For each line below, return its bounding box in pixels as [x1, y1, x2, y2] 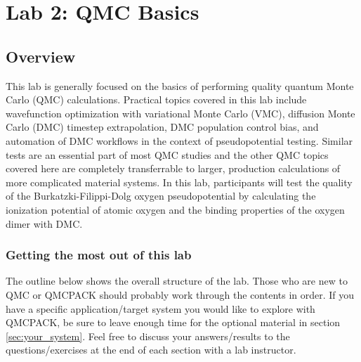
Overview [6, 45, 76, 67]
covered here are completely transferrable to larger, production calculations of [6, 161, 341, 176]
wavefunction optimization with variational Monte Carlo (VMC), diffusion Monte [6, 105, 355, 120]
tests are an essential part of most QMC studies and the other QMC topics [6, 147, 329, 162]
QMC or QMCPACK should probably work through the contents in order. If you [6, 287, 355, 302]
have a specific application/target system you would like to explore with [6, 301, 315, 316]
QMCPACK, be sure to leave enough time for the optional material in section [6, 315, 341, 330]
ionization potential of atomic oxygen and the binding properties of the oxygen [6, 202, 345, 216]
